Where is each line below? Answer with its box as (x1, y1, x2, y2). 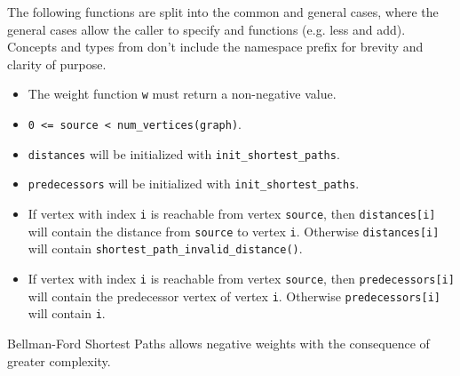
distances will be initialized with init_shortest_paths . (28, 144, 340, 163)
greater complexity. (7, 351, 111, 370)
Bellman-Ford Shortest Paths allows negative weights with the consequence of (7, 333, 430, 352)
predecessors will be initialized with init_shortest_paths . (28, 174, 360, 193)
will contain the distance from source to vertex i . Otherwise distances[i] (28, 221, 440, 240)
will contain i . (28, 304, 106, 323)
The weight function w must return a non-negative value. (28, 84, 337, 103)
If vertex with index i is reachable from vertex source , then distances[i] (28, 204, 436, 222)
